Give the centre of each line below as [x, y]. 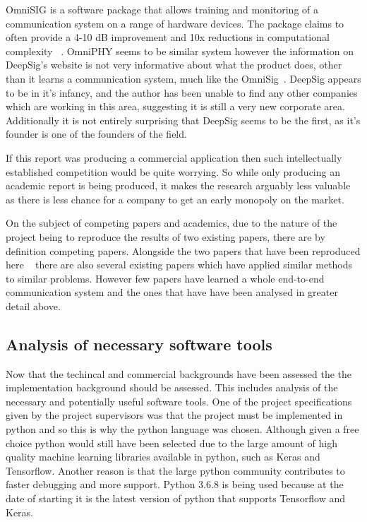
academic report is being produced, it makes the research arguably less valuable [178, 185]
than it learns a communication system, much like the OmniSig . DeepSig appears [183, 78]
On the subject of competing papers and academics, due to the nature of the [172, 223]
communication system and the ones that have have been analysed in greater [172, 292]
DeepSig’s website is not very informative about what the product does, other [174, 65]
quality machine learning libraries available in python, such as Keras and [163, 457]
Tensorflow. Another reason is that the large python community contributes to [175, 470]
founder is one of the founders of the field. [96, 134]
